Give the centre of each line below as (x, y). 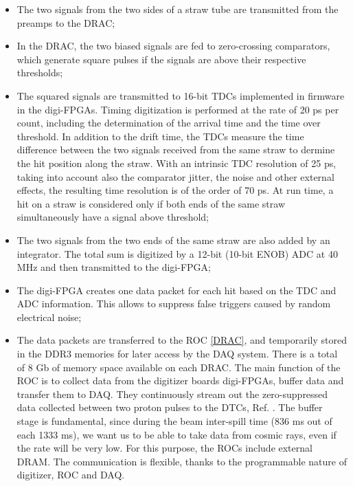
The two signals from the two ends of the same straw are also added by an (173, 240)
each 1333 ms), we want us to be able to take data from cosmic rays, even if (176, 434)
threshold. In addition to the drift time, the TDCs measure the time (160, 136)
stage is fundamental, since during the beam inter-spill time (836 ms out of (174, 421)
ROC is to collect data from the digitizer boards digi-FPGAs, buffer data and (180, 380)
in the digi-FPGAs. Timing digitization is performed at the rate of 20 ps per (178, 109)
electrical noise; (49, 317)
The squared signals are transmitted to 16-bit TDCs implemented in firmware (181, 95)
